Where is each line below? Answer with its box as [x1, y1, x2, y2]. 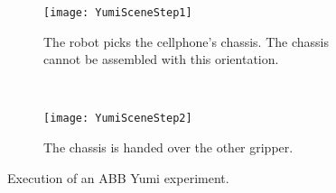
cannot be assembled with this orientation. [43, 50, 279, 69]
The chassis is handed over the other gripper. [43, 138, 294, 157]
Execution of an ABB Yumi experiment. [7, 168, 229, 187]
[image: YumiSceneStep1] [43, 6, 192, 19]
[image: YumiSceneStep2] [43, 112, 192, 125]
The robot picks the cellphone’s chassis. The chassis [43, 32, 329, 51]
